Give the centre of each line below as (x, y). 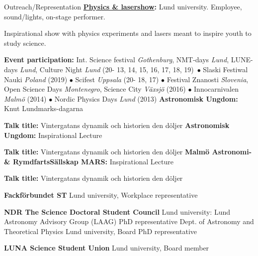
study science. (25, 43)
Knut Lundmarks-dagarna (44, 108)
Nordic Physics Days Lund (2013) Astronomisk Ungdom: (146, 98)
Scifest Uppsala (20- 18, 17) (117, 79)
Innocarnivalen (216, 89)
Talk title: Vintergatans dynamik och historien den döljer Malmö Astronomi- (128, 152)
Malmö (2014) (25, 98)
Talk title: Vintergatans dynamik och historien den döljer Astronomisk (117, 125)
